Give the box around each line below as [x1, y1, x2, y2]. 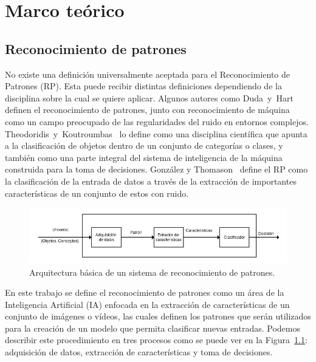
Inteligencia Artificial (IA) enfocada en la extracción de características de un [5, 298, 290, 310]
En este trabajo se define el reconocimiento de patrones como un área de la [5, 286, 284, 299]
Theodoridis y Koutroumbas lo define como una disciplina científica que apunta [5, 127, 307, 140]
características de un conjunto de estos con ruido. [5, 186, 189, 199]
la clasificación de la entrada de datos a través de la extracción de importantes [5, 174, 297, 187]
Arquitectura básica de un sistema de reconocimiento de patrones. [29, 265, 275, 278]
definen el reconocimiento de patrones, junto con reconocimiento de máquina [5, 103, 290, 116]
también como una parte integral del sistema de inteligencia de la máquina [5, 151, 283, 163]
